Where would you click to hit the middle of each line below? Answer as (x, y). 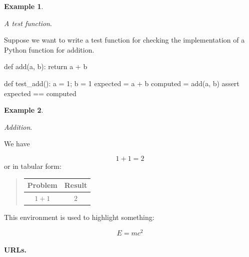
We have (17, 144)
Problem (42, 185)
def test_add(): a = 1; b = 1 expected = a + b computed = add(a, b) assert (122, 83)
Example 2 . (24, 110)
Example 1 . (24, 6)
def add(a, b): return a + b (46, 66)
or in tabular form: (33, 166)
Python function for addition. (49, 49)
